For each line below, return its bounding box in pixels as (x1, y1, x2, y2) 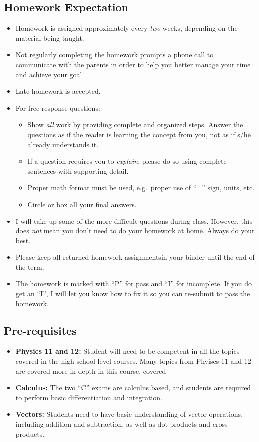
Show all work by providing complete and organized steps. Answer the (27, 119, 243, 130)
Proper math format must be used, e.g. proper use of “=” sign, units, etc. (27, 182, 255, 193)
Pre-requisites (4, 322, 77, 338)
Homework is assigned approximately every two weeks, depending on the (15, 23, 238, 33)
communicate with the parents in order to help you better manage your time (15, 59, 251, 69)
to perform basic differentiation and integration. (15, 392, 162, 402)
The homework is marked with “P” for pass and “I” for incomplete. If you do (15, 278, 252, 289)
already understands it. (27, 139, 99, 149)
